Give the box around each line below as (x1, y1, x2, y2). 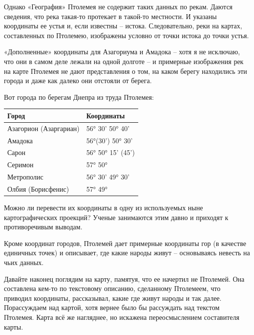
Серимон (7, 159, 34, 170)
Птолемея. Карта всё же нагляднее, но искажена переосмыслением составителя (4, 312, 239, 322)
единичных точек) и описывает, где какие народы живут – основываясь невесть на (4, 247, 250, 258)
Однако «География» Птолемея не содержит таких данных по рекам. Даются (4, 1, 233, 11)
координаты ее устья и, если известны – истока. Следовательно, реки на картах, (4, 21, 242, 31)
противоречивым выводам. (4, 222, 83, 232)
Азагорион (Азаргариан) (7, 123, 80, 133)
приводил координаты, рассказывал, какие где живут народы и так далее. (4, 292, 222, 303)
